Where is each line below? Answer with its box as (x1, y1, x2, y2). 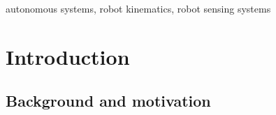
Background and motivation (6, 90, 211, 112)
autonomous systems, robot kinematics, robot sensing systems (6, 1, 271, 15)
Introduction (6, 42, 130, 70)
